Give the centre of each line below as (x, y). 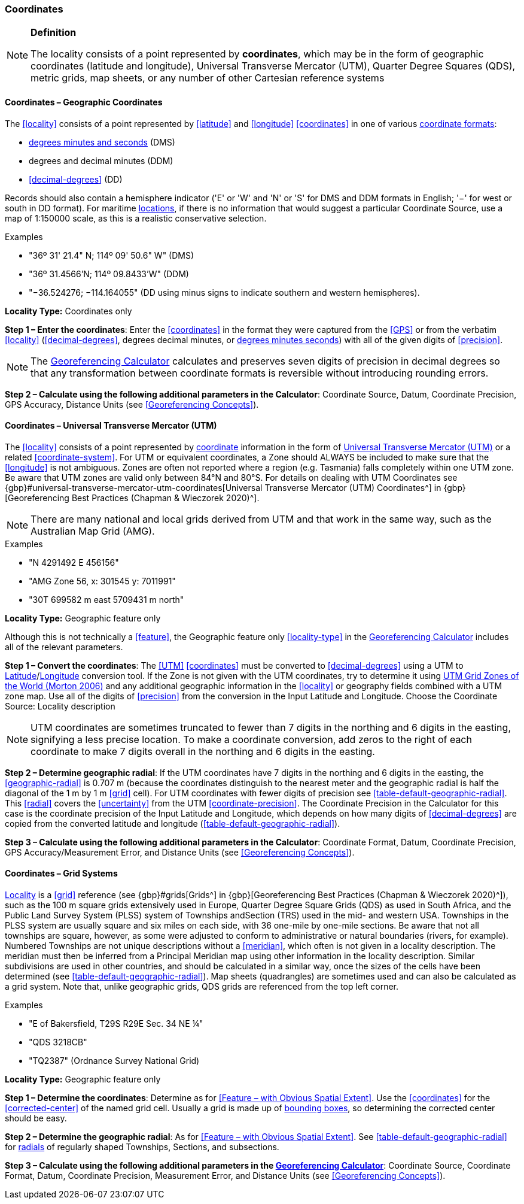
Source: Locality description (60, 706)
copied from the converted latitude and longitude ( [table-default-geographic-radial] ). (173, 823)
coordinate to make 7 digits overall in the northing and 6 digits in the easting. (203, 751)
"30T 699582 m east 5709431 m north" (106, 599)
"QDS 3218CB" (58, 1042)
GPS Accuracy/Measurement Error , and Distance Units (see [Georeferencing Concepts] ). (180, 852)
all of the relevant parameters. (64, 647)
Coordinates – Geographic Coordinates (84, 102)
